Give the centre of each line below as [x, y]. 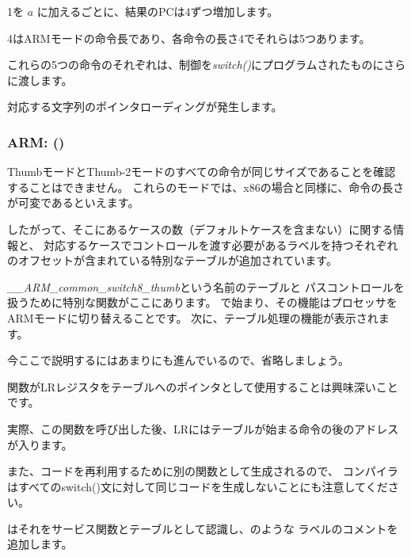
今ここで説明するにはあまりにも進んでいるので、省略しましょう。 [178, 360]
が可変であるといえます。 [73, 202]
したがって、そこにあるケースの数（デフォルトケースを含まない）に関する [200, 229]
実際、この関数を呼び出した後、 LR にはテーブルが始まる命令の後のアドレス [203, 428]
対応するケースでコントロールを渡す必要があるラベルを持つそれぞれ [221, 244]
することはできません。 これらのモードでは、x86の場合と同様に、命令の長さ [206, 187]
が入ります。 [40, 444]
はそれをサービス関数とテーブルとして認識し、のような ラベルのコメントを [203, 528]
